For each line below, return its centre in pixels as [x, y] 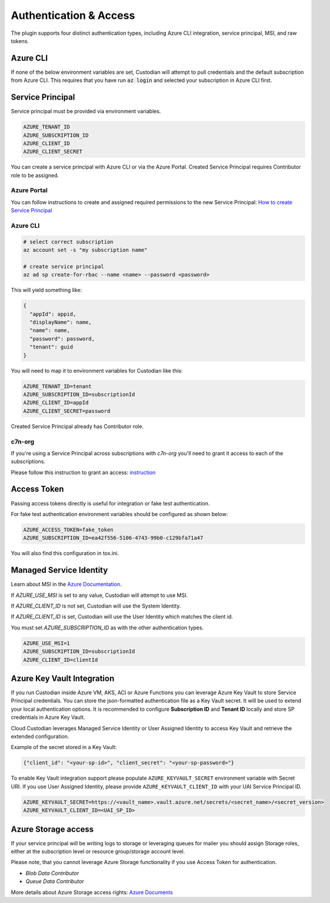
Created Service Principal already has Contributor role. [77, 426]
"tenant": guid [51, 347]
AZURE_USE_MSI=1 [47, 643]
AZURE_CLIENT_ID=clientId [61, 660]
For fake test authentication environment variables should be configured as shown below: [119, 514]
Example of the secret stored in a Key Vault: [64, 747]
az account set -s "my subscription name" [85, 250]
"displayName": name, [61, 322]
